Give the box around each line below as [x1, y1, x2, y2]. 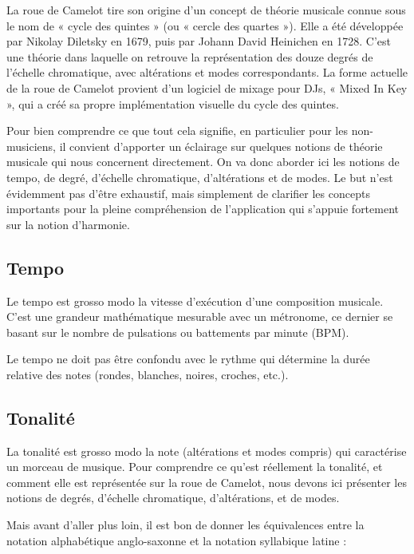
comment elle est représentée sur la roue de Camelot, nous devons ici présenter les [6, 473, 407, 490]
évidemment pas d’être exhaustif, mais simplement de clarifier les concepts [6, 184, 370, 201]
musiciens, [6, 137, 56, 154]
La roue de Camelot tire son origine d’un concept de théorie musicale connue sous [6, 2, 406, 18]
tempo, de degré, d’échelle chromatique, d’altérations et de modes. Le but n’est [6, 168, 393, 185]
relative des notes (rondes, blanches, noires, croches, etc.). [6, 366, 289, 382]
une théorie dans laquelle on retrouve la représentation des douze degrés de [6, 48, 373, 65]
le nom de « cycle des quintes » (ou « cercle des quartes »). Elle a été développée [6, 17, 404, 34]
